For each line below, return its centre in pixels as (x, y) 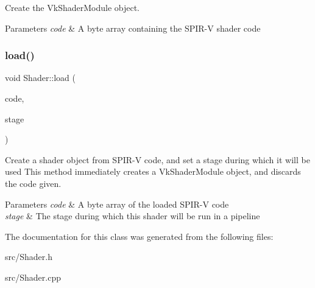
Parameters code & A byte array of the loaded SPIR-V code (117, 204)
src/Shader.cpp (33, 277)
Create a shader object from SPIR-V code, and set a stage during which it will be (157, 159)
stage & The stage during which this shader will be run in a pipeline (133, 216)
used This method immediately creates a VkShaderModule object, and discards (153, 171)
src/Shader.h (29, 257)
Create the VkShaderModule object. (72, 7)
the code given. (33, 183)
